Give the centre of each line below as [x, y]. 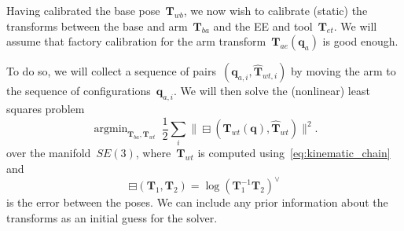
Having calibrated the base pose [83, 10]
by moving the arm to [343, 71]
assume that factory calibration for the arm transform [136, 41]
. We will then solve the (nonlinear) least [272, 91]
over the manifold [49, 153]
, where [153, 153]
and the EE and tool [263, 26]
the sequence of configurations [79, 91]
